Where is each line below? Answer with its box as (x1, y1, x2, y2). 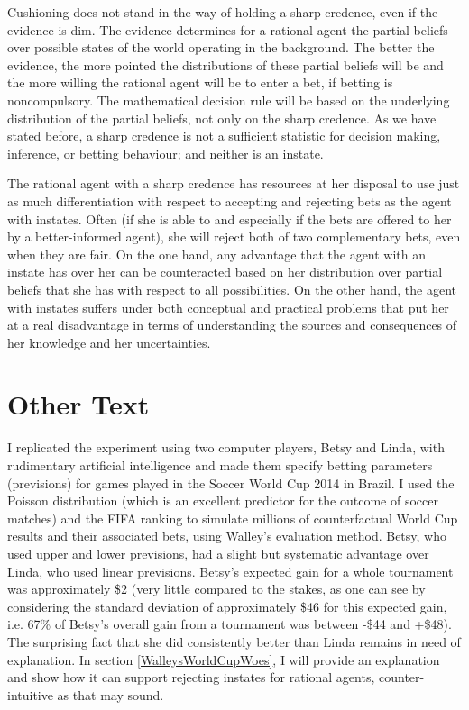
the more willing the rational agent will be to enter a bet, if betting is (7, 73, 393, 92)
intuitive (7, 685, 53, 704)
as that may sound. (57, 685, 164, 704)
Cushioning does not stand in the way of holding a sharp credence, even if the (7, 3, 438, 21)
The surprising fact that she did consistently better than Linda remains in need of (7, 632, 461, 651)
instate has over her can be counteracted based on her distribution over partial (7, 262, 443, 281)
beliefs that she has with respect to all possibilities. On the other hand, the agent (7, 279, 457, 298)
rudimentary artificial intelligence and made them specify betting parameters (7, 456, 433, 474)
